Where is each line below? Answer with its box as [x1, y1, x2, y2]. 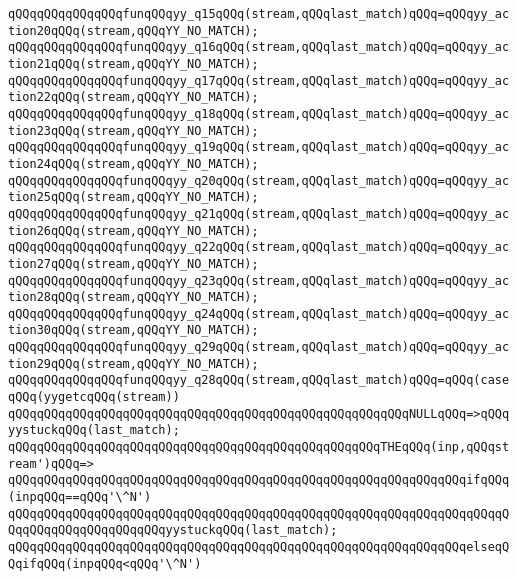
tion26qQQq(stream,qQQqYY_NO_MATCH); [8, 223, 259, 238]
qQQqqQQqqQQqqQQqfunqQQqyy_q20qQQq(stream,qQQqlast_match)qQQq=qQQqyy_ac [8, 173, 510, 188]
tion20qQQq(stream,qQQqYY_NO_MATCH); [8, 23, 259, 38]
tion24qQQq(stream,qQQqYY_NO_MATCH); [8, 156, 259, 171]
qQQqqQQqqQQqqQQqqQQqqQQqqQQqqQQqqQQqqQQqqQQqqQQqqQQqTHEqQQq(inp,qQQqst [8, 440, 510, 455]
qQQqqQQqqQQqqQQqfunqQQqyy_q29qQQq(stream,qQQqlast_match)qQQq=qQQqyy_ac [8, 340, 510, 355]
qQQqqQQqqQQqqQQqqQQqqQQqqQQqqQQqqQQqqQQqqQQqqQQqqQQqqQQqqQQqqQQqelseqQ [8, 540, 510, 554]
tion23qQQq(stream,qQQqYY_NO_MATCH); [8, 123, 259, 138]
